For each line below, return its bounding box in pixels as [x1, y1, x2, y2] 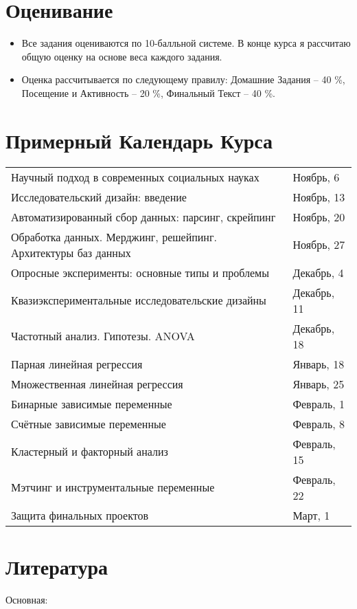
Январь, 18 [292, 355, 345, 372]
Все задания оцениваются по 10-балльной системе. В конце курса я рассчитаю [21, 36, 351, 50]
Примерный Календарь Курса [5, 126, 273, 154]
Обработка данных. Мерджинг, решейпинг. [11, 228, 217, 245]
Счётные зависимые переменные [11, 415, 166, 432]
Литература [5, 552, 108, 580]
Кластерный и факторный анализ [11, 443, 168, 460]
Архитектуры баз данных [11, 244, 131, 261]
